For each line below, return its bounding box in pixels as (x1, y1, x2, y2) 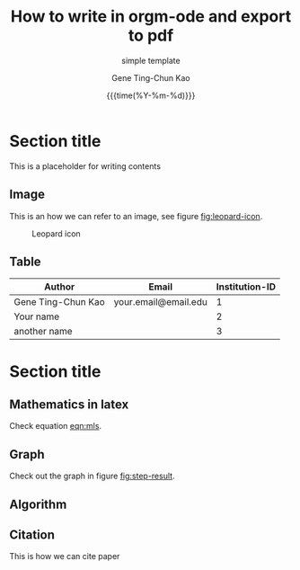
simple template (120, 55, 181, 66)
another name (13, 325, 74, 338)
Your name (13, 310, 60, 323)
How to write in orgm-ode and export (10, 6, 292, 27)
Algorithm (9, 496, 67, 512)
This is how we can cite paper (9, 551, 120, 562)
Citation (9, 527, 56, 542)
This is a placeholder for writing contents (9, 160, 162, 172)
